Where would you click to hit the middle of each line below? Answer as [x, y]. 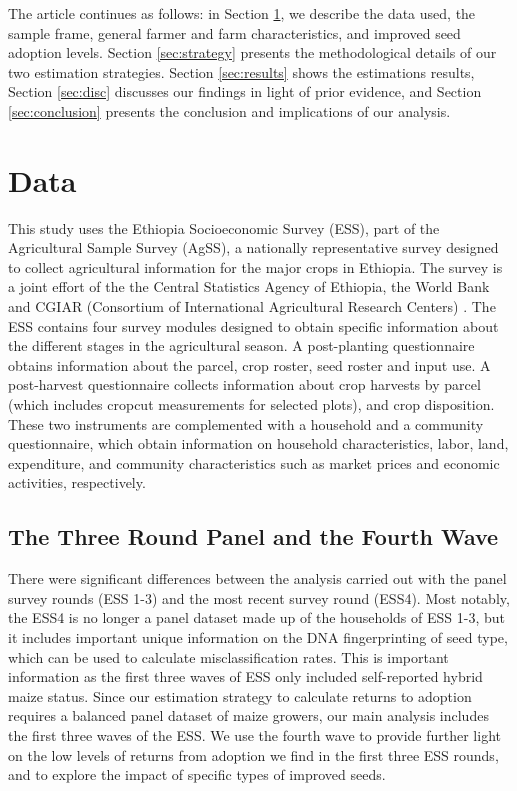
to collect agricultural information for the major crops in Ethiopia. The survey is [255, 266]
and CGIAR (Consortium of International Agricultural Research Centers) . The [252, 306]
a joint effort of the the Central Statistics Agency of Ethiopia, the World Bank [249, 286]
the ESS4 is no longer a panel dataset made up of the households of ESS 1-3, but [256, 617]
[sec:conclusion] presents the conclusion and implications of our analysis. [229, 110]
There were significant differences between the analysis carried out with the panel [257, 578]
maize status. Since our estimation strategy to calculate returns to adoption [240, 695]
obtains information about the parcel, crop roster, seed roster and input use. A [249, 364]
